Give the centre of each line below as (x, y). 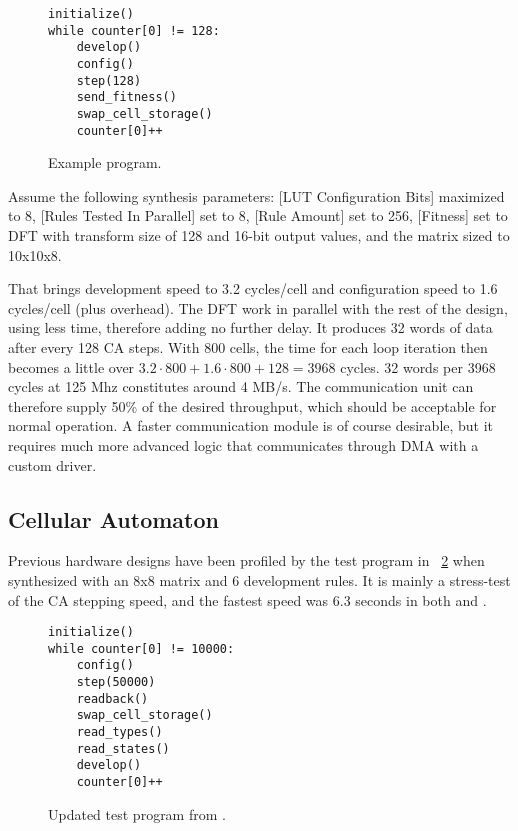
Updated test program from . (137, 813)
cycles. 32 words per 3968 (418, 366)
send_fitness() (126, 97)
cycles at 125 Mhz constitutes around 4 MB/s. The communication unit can (241, 386)
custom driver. (52, 464)
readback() (112, 698)
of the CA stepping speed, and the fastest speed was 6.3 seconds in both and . (247, 599)
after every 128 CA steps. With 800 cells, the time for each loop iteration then (248, 347)
